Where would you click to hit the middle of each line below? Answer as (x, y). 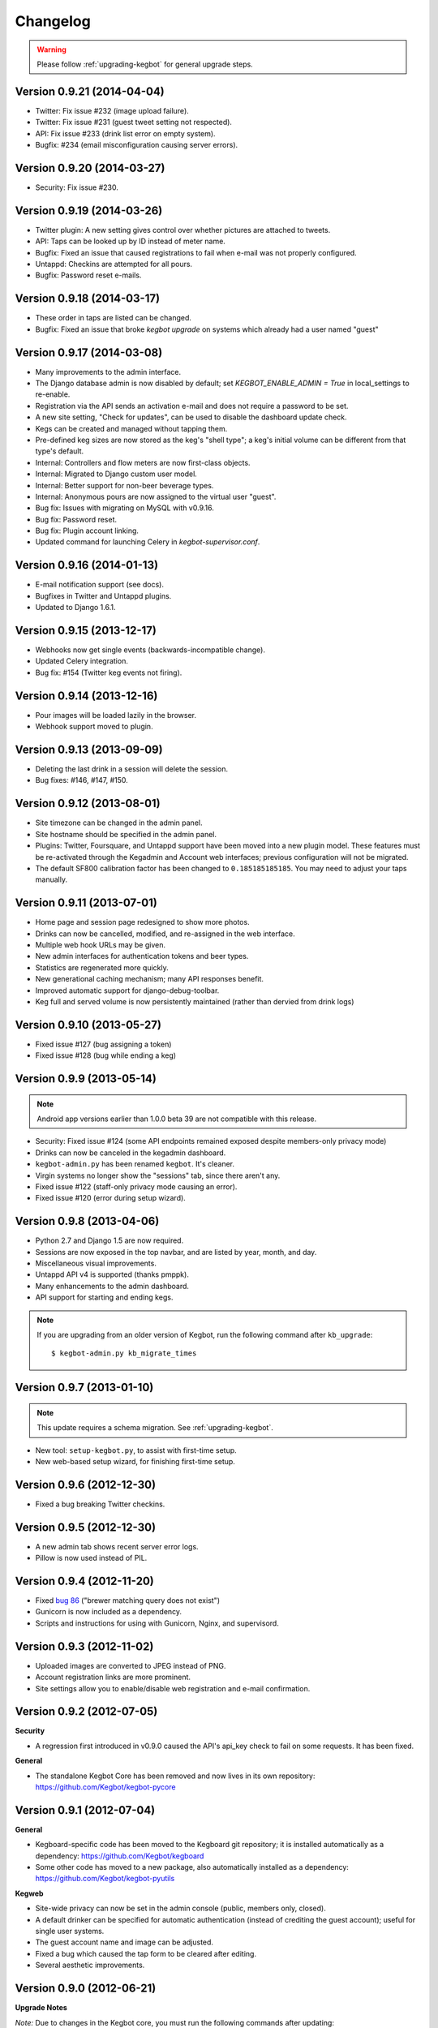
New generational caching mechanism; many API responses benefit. (149, 979)
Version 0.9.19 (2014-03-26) (89, 211)
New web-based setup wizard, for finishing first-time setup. (135, 1461)
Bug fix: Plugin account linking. (87, 531)
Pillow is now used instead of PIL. (91, 1558)
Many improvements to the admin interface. (108, 372)
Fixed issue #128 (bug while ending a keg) (106, 1055)
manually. (52, 879)
